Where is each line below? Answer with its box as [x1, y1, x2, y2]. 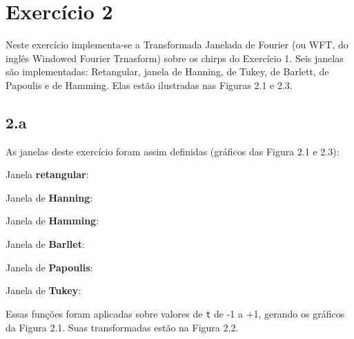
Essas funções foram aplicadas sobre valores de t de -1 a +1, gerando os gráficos [6, 306, 345, 320]
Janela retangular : [6, 167, 89, 182]
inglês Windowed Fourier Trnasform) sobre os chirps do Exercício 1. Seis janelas [6, 50, 344, 65]
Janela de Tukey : [6, 283, 81, 298]
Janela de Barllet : [6, 237, 85, 251]
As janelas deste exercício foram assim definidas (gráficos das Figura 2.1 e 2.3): [6, 144, 340, 158]
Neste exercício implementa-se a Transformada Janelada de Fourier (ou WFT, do [6, 37, 348, 52]
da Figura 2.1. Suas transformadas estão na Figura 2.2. [6, 320, 239, 334]
